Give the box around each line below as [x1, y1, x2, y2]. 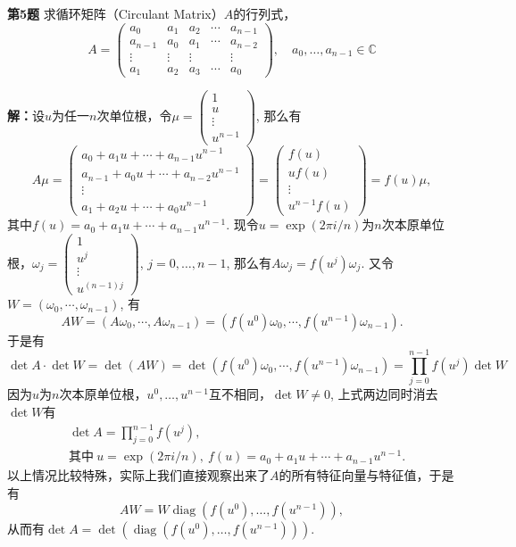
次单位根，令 [96, 106, 172, 125]
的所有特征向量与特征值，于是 [279, 466, 454, 485]
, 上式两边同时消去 [330, 385, 438, 403]
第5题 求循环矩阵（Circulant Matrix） [7, 4, 224, 22]
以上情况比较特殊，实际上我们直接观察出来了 [7, 466, 270, 485]
